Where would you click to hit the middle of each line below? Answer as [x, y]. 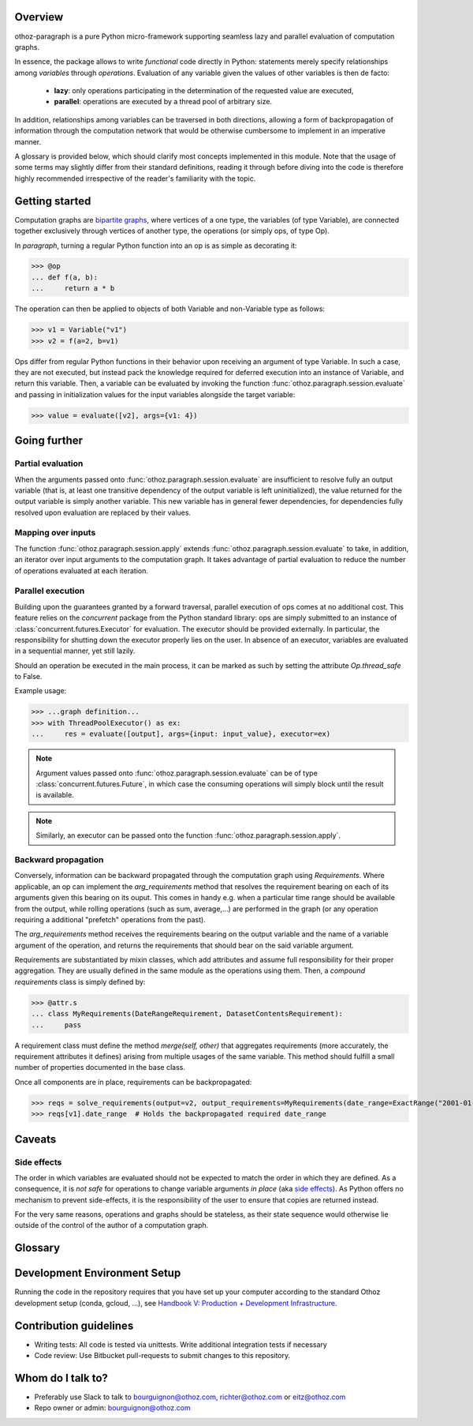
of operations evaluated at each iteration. [82, 570]
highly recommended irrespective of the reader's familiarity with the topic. [135, 178]
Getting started [53, 201]
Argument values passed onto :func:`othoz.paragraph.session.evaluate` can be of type [177, 773]
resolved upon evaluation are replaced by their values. [103, 512]
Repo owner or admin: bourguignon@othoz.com [112, 1408]
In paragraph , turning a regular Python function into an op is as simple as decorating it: [156, 246]
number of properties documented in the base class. [100, 1068]
